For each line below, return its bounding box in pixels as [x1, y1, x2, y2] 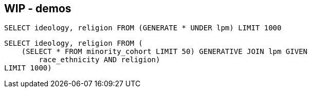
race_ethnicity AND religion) [39, 56, 160, 64]
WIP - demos [4, 2, 71, 15]
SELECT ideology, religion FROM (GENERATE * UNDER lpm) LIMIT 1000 [4, 24, 282, 32]
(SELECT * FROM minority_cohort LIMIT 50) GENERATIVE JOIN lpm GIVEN [21, 47, 308, 56]
